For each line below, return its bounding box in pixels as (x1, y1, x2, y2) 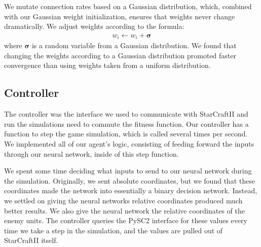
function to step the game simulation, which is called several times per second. (4, 128, 248, 139)
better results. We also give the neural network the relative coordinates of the (4, 205, 245, 216)
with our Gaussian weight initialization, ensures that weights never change (4, 11, 235, 21)
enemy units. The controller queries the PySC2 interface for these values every (4, 215, 247, 226)
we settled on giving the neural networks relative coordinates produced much (4, 195, 243, 205)
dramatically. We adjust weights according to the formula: (4, 21, 184, 31)
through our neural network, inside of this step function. (4, 148, 179, 159)
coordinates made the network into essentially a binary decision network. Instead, (4, 185, 257, 196)
